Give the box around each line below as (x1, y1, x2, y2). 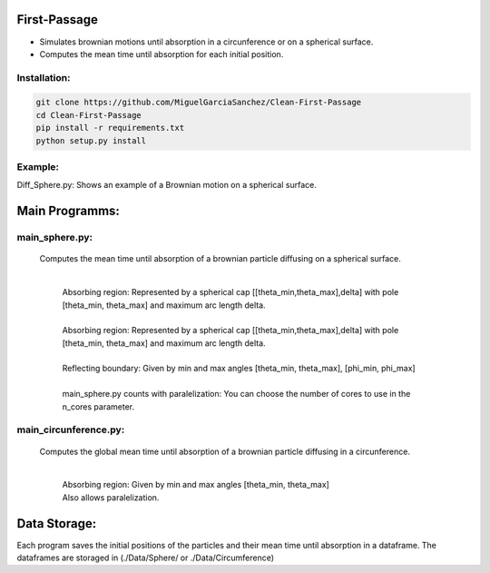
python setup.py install (35, 135, 147, 145)
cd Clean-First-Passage (35, 110, 142, 120)
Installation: (16, 71, 71, 84)
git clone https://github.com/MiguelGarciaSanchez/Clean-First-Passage (35, 97, 362, 108)
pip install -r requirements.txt (35, 123, 185, 133)
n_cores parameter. (62, 400, 135, 412)
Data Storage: (16, 516, 97, 531)
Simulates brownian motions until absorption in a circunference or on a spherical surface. (39, 36, 374, 47)
